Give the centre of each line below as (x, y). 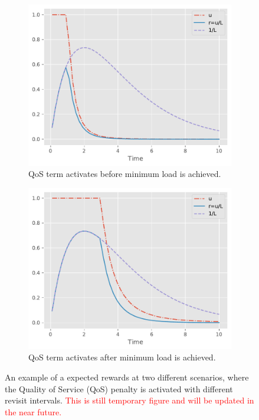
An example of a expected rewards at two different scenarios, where (127, 377)
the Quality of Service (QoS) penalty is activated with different (119, 388)
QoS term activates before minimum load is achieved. (125, 174)
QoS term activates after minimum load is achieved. (122, 357)
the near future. (33, 411)
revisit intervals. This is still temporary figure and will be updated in (129, 400)
